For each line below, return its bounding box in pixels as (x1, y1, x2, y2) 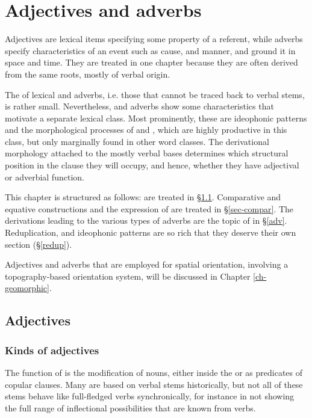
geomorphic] (5, 281, 49, 294)
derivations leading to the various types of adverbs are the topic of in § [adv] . (5, 214, 287, 227)
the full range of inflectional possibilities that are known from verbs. (5, 401, 256, 414)
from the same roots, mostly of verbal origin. (5, 67, 170, 80)
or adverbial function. (5, 170, 84, 183)
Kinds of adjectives (5, 342, 99, 357)
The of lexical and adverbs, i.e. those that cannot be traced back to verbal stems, (5, 88, 305, 100)
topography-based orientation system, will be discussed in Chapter (5, 269, 251, 282)
